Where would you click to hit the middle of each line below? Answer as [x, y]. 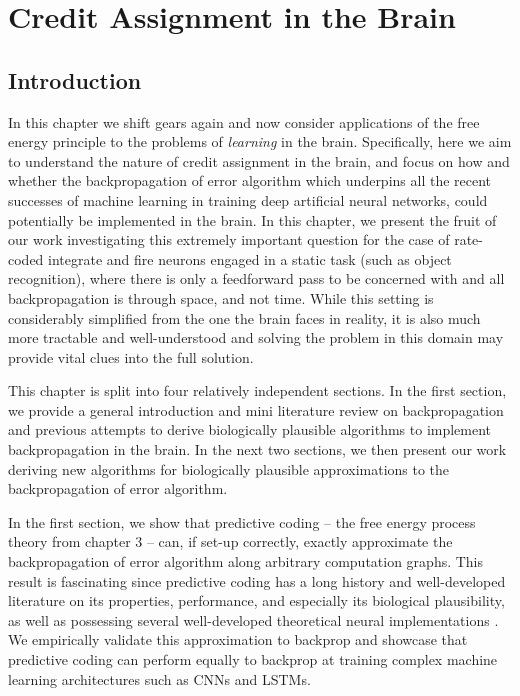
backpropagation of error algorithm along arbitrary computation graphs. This [246, 561]
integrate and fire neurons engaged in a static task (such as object [250, 258]
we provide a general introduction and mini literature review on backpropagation [256, 409]
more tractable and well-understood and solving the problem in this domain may [256, 337]
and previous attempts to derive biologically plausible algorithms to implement [250, 429]
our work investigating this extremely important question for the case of [229, 239]
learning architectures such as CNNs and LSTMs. [159, 678]
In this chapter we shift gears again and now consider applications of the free [244, 121]
